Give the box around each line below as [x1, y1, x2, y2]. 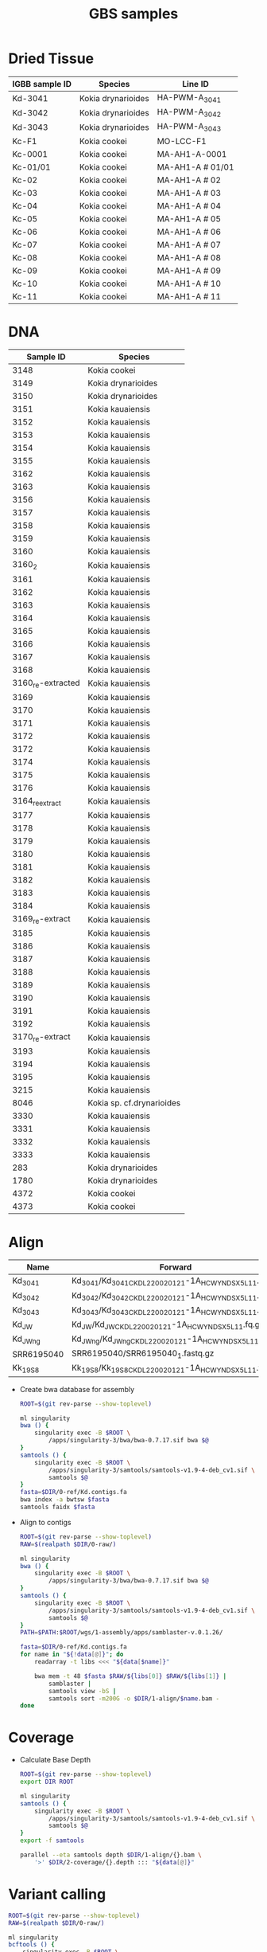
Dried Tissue [8, 49, 95, 68]
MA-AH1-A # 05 [157, 213, 221, 224]
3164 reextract [12, 795, 61, 808]
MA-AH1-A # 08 [157, 252, 221, 263]
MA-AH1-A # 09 [157, 264, 221, 276]
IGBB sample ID [12, 78, 72, 89]
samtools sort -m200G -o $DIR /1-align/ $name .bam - [48, 1694, 220, 1703]
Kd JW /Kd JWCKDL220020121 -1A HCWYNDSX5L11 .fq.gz [71, 1319, 265, 1332]
